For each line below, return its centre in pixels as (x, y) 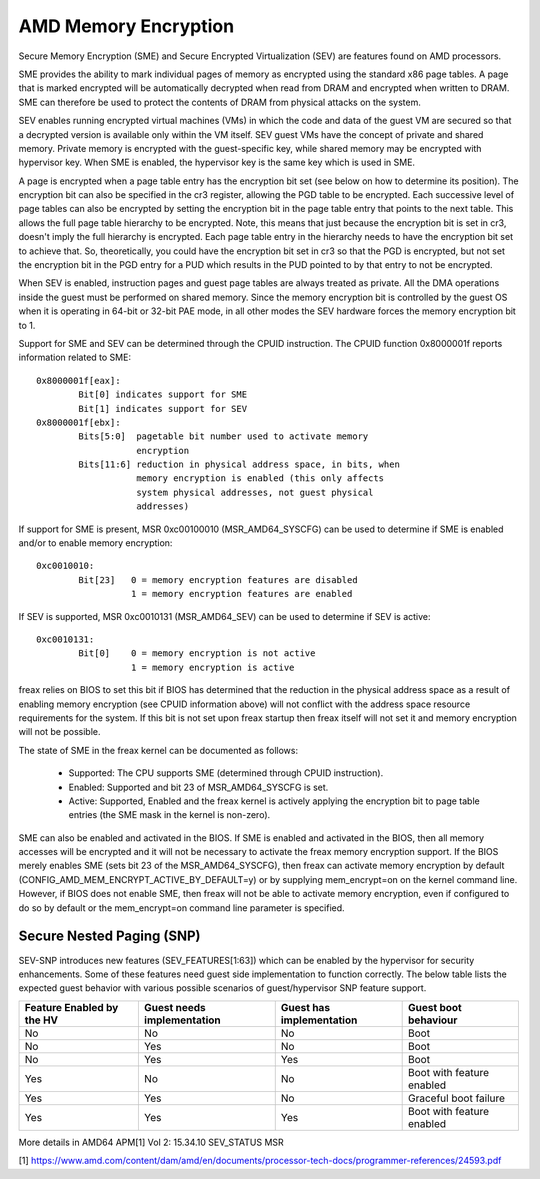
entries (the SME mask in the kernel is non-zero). (169, 815)
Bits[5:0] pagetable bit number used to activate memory (223, 436)
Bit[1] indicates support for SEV (163, 408)
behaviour (433, 1020)
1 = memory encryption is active (212, 667)
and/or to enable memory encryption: (95, 543)
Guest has (305, 1007)
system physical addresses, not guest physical (255, 492)
